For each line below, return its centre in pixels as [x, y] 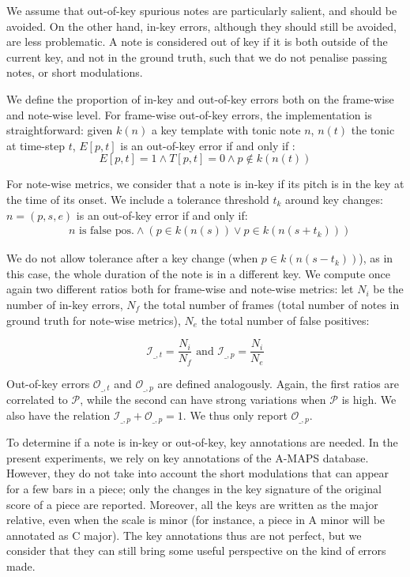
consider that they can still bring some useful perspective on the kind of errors [196, 551]
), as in [376, 258]
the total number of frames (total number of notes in [271, 304]
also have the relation [58, 415]
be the [388, 289]
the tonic [373, 130]
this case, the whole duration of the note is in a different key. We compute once [198, 273]
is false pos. [107, 231]
